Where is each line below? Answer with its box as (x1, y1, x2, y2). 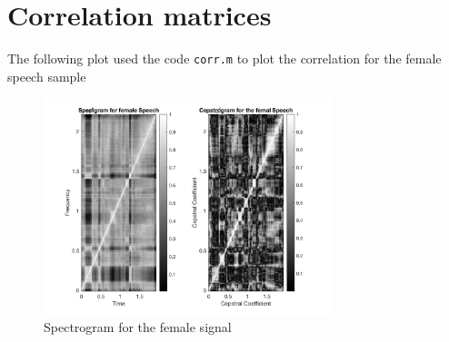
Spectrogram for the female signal (44, 318, 232, 337)
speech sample (7, 66, 86, 85)
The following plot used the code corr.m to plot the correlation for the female (7, 49, 442, 68)
